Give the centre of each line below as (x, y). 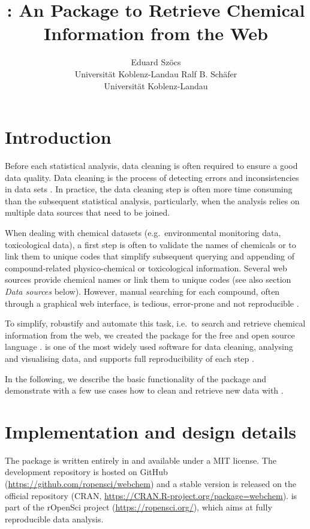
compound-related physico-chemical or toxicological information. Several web (146, 267)
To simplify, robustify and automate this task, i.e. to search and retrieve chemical (155, 323)
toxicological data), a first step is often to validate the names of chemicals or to (151, 244)
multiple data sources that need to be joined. (88, 212)
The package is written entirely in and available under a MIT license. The (141, 460)
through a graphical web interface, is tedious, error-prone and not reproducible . (152, 303)
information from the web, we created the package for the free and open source (150, 335)
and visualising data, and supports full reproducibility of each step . (130, 358)
